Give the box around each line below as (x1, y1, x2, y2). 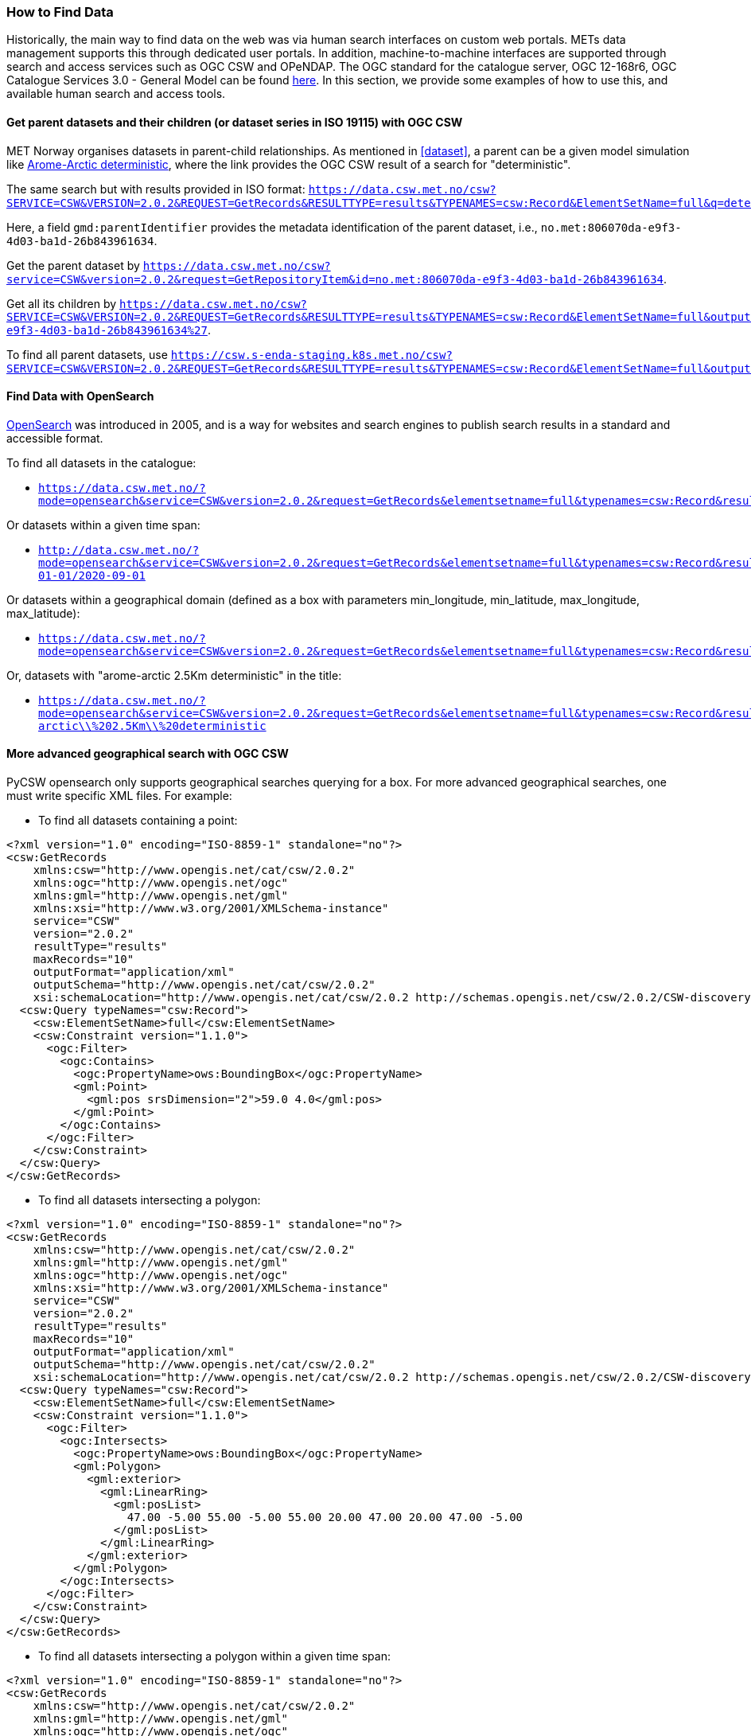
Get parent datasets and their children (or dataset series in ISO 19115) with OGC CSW (6, 115, 463, 129)
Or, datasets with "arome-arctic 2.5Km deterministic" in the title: (6, 668, 342, 682)
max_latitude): (6, 606, 80, 620)
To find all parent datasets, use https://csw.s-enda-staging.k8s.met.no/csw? (6, 347, 453, 361)
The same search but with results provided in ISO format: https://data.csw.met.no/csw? (6, 181, 496, 196)
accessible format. (6, 431, 103, 445)
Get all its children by (6, 296, 117, 310)
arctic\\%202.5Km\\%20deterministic (38, 719, 267, 732)
